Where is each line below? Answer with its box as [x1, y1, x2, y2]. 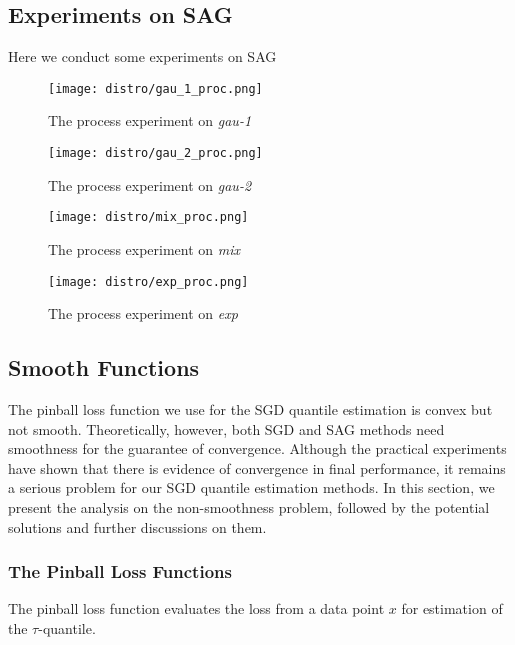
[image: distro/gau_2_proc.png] [48, 146, 263, 161]
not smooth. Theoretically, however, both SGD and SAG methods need [8, 418, 445, 439]
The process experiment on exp [48, 303, 238, 324]
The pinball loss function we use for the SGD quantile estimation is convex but [8, 399, 493, 419]
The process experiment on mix [48, 238, 241, 259]
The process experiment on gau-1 [48, 110, 252, 131]
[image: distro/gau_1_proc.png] [48, 81, 263, 96]
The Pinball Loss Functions [8, 559, 232, 584]
